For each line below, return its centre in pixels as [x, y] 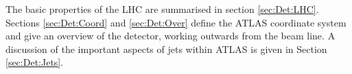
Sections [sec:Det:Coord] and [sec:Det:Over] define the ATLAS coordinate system [176, 22]
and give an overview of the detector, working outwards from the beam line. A [171, 36]
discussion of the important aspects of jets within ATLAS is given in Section [166, 49]
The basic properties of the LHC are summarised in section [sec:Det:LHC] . [162, 9]
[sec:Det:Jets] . [35, 62]
